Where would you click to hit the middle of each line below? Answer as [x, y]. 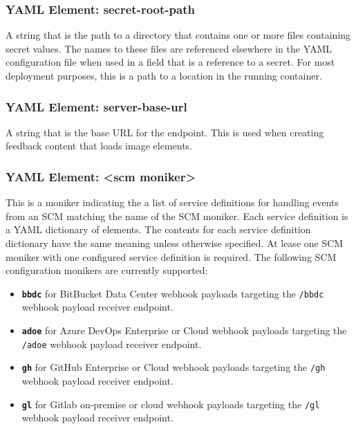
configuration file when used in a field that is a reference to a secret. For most [170, 62]
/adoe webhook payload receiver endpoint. [112, 344]
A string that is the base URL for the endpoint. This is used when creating [165, 132]
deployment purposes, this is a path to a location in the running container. [164, 75]
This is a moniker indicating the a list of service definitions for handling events [172, 202]
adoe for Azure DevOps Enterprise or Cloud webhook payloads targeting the [184, 330]
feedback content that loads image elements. [99, 146]
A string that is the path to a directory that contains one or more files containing [178, 35]
